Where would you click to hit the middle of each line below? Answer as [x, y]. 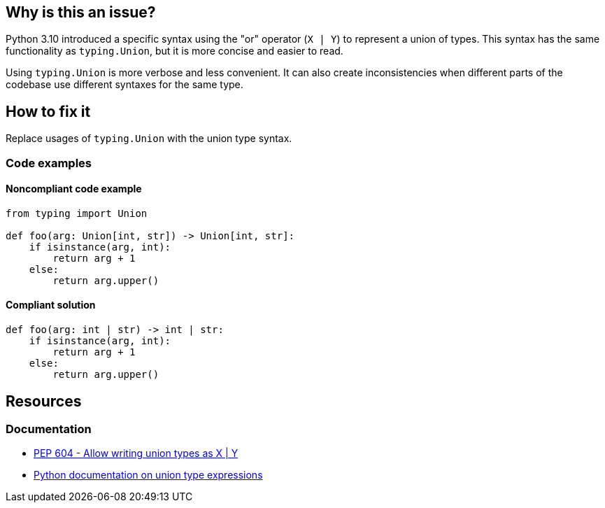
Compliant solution [51, 305]
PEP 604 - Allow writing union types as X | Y [136, 453]
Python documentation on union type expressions [148, 475]
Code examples [49, 163]
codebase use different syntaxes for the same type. [124, 85]
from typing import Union [77, 213]
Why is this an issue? [81, 12]
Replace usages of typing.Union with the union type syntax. [149, 139]
